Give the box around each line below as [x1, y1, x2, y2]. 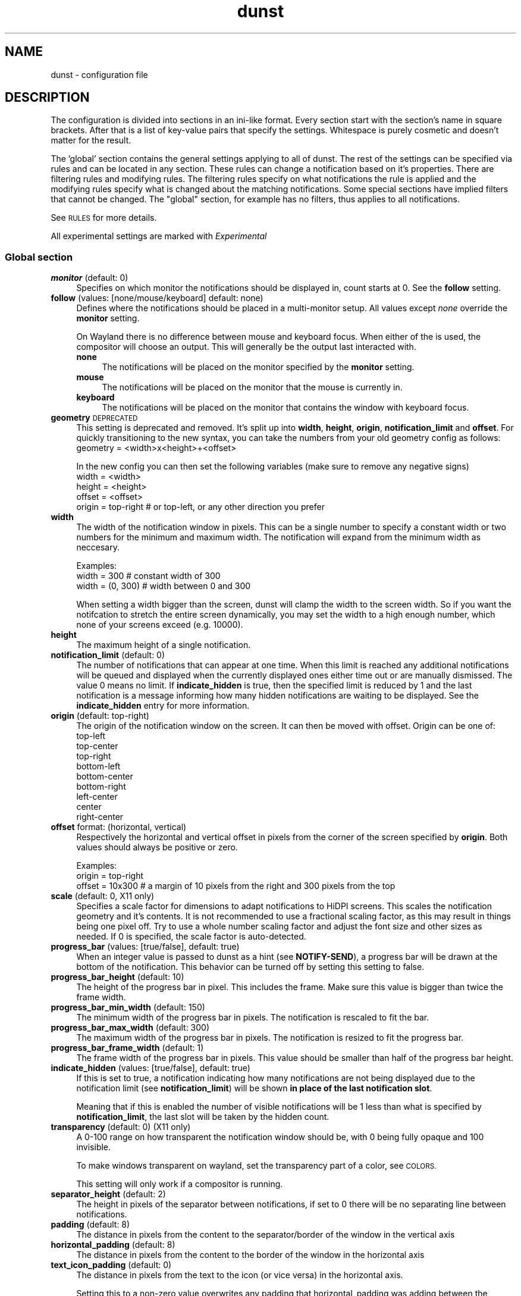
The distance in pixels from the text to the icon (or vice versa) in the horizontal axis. [76, 1270, 403, 1281]
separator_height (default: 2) [51, 1189, 166, 1200]
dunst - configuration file [51, 69, 148, 80]
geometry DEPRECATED [51, 412, 138, 423]
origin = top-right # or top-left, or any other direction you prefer [76, 502, 325, 512]
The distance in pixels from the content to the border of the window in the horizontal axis [76, 1250, 425, 1260]
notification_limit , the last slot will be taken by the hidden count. [76, 1112, 329, 1122]
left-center [76, 791, 118, 802]
